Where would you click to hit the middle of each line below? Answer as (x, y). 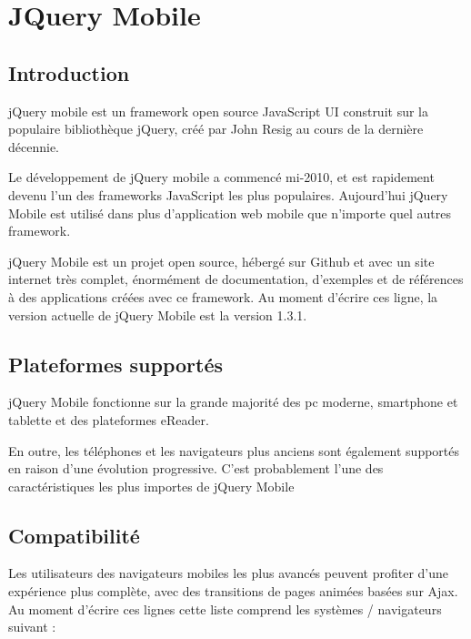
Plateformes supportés (116, 364)
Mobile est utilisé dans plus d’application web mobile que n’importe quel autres (230, 213)
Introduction (69, 72)
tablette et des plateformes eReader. (109, 419)
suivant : (32, 627)
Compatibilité (74, 535)
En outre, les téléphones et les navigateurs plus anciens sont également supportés (234, 450)
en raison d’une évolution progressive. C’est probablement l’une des (196, 468)
